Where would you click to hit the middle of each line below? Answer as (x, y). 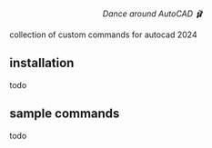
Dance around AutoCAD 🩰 (153, 14)
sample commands (65, 114)
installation (42, 63)
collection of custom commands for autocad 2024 (103, 35)
